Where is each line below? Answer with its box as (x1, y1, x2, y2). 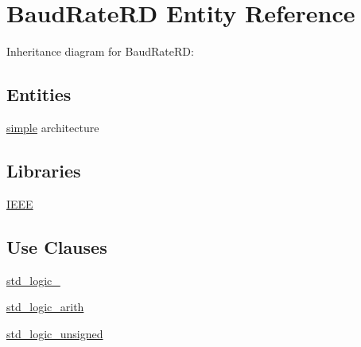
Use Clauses (6, 234, 107, 259)
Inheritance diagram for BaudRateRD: (6, 43, 194, 60)
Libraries (6, 158, 81, 182)
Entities (6, 82, 72, 107)
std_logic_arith (6, 298, 84, 315)
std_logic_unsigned (6, 325, 103, 341)
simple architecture (6, 119, 99, 135)
